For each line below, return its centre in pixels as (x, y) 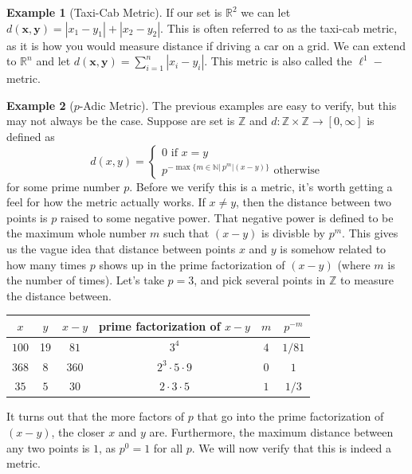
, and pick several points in (260, 280)
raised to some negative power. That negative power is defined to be (227, 217)
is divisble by (293, 233)
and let (53, 61)
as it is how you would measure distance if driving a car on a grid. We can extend (206, 45)
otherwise (297, 170)
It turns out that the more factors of (96, 416)
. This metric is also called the (278, 61)
